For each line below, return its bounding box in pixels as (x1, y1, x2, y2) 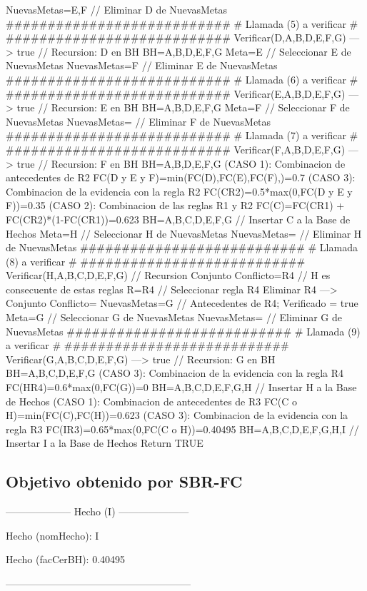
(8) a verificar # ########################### (6, 253, 306, 268)
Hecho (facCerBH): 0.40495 (6, 552, 126, 567)
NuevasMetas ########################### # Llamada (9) (6, 323, 361, 338)
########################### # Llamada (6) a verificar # (6, 71, 358, 86)
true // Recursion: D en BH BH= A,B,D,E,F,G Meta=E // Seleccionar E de (16, 44, 351, 59)
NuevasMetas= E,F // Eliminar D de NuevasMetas (6, 2, 227, 16)
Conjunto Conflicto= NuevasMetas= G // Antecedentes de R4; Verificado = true (6, 295, 358, 310)
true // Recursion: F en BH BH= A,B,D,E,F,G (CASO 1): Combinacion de (16, 156, 346, 171)
